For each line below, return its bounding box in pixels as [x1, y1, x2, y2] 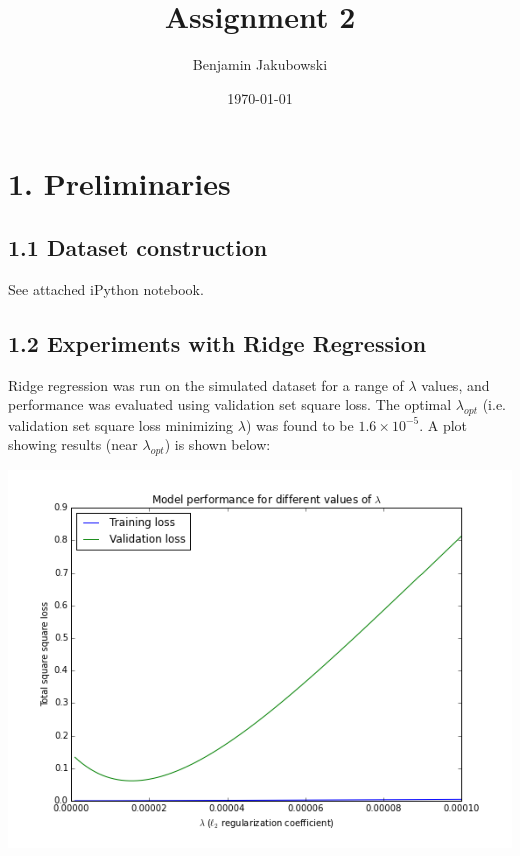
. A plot [419, 414, 468, 435]
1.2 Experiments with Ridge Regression [8, 327, 427, 358]
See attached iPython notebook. [8, 278, 204, 299]
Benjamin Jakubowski [192, 54, 328, 75]
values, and [421, 374, 490, 395]
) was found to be [245, 414, 354, 435]
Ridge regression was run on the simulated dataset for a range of [8, 374, 404, 395]
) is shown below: [164, 434, 271, 455]
